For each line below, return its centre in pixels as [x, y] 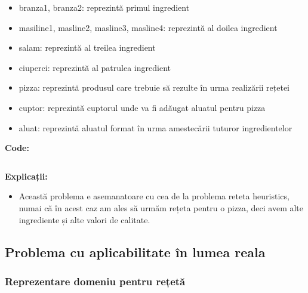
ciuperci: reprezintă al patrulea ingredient [95, 67]
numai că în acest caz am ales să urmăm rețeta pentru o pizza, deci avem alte [161, 207]
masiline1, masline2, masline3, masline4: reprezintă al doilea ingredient [148, 27]
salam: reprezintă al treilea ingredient [87, 47]
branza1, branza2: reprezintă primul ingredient [104, 7]
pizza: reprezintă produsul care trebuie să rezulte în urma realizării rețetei [154, 87]
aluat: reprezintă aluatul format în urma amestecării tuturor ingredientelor [155, 127]
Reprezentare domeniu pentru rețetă [95, 281]
